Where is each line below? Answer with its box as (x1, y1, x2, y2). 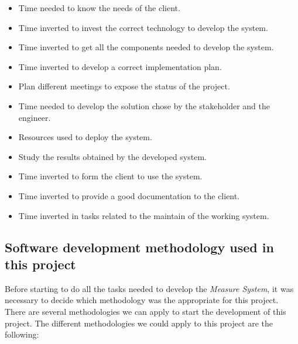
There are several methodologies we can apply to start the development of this (5, 305, 286, 317)
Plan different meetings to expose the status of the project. (18, 80, 230, 92)
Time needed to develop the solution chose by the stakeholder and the (18, 99, 270, 112)
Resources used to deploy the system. (18, 131, 152, 143)
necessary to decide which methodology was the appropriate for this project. (5, 294, 279, 306)
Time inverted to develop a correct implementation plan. (18, 60, 222, 72)
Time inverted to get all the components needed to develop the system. (18, 41, 274, 53)
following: (5, 328, 39, 340)
